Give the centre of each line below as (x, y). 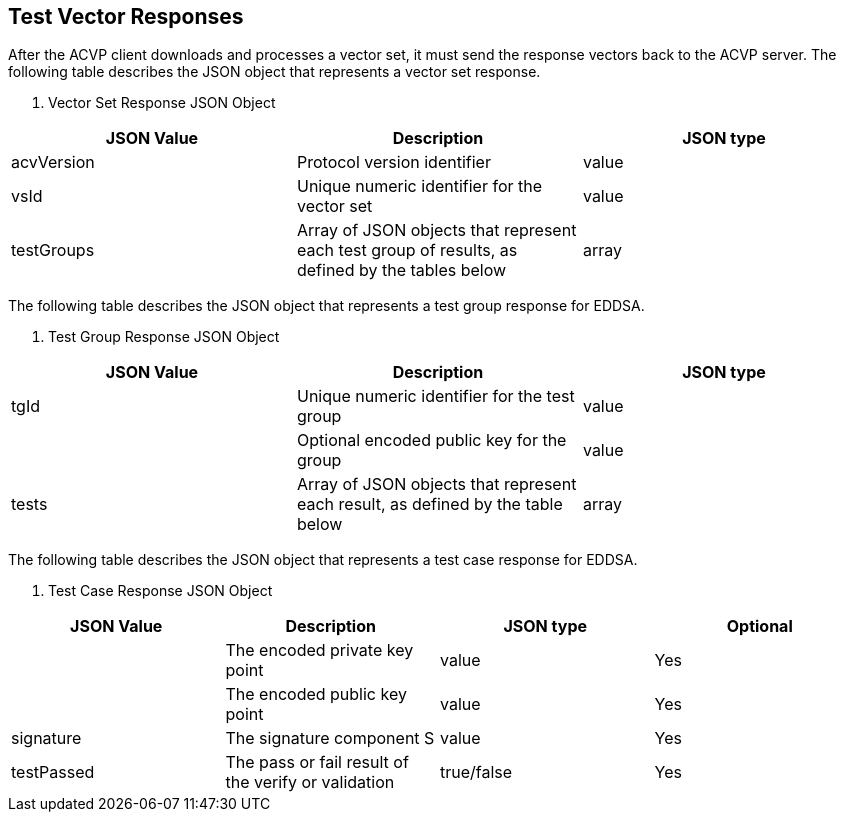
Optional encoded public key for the (431, 440)
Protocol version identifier (393, 162)
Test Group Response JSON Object (164, 337)
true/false (476, 772)
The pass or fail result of (317, 762)
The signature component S (330, 738)
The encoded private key (319, 650)
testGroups (53, 250)
